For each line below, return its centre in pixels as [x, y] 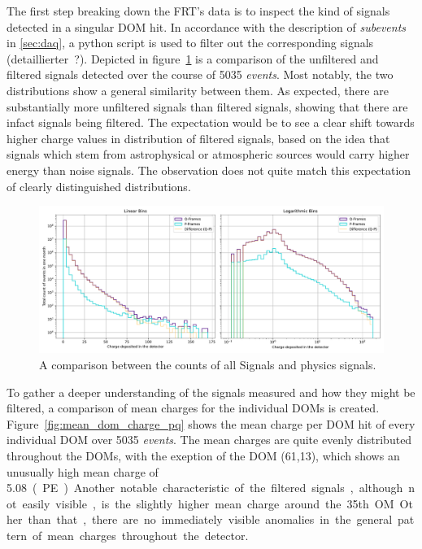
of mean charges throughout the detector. [140, 536]
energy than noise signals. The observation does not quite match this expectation [209, 170]
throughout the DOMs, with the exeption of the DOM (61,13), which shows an [203, 456]
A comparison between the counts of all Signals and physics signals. [208, 365]
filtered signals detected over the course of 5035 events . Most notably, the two [200, 74]
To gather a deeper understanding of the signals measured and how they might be [211, 392]
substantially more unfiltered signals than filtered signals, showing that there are [207, 106]
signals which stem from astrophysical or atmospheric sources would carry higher [208, 154]
